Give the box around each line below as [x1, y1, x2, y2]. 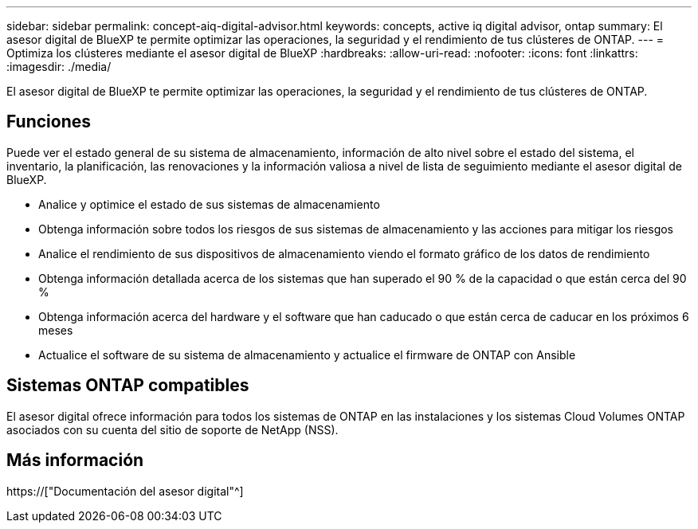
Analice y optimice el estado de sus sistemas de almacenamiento [38, 197, 380, 211]
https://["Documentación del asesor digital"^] [6, 484, 244, 498]
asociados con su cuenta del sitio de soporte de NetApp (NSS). [6, 422, 339, 437]
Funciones [6, 112, 92, 132]
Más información [6, 450, 144, 471]
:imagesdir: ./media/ [6, 60, 112, 73]
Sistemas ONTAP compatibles [6, 375, 249, 396]
